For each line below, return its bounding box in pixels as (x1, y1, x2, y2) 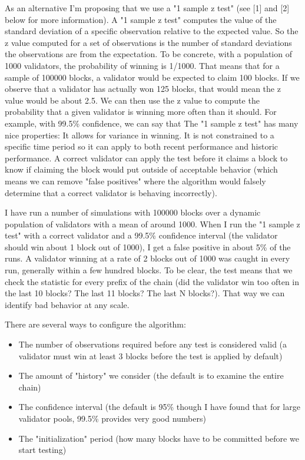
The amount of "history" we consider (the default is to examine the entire (18, 369, 284, 382)
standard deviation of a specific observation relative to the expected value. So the (5, 25, 299, 37)
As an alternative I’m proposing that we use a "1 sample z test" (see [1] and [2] (5, 2, 290, 14)
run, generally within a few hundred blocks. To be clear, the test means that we (5, 264, 293, 276)
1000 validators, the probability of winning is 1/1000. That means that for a (5, 59, 280, 71)
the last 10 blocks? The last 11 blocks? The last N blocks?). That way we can (5, 287, 285, 299)
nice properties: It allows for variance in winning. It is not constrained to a (5, 128, 274, 141)
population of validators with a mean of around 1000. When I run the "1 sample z (5, 217, 300, 230)
